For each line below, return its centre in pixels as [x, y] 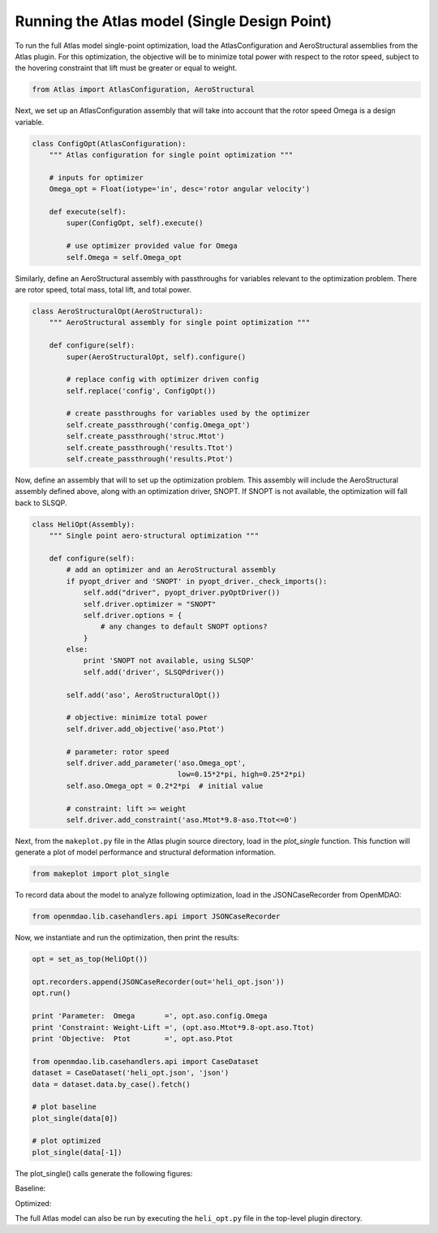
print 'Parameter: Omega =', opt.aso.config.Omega [150, 1016]
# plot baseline [64, 1107]
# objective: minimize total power [137, 718]
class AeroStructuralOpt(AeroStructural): [118, 311]
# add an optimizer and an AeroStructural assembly [171, 570]
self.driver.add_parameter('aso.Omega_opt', [156, 763]
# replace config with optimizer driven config [163, 379]
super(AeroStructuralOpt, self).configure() [156, 357]
